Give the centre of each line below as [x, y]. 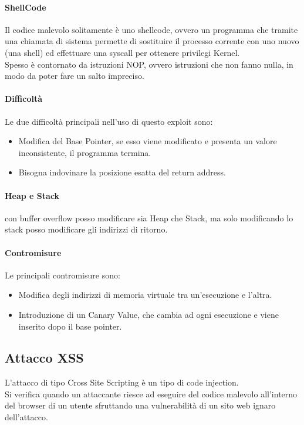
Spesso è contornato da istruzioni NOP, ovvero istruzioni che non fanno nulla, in [149, 64]
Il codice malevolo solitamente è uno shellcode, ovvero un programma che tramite [151, 29]
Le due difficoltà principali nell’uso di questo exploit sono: [109, 121]
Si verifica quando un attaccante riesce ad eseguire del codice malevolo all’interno [151, 394]
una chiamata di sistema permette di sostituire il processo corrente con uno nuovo [152, 41]
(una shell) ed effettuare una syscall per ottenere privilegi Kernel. [122, 52]
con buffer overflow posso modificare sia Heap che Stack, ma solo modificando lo [149, 218]
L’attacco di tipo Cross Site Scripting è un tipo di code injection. [122, 382]
